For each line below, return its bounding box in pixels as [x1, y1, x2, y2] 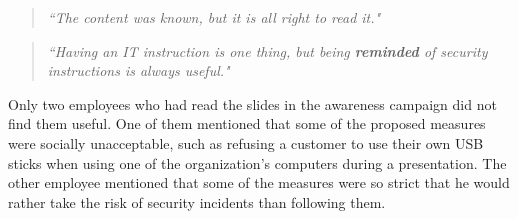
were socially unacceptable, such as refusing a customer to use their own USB [8, 132, 484, 153]
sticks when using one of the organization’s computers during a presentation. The [8, 152, 507, 173]
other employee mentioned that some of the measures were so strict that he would [8, 172, 510, 193]
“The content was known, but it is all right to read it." [47, 7, 381, 27]
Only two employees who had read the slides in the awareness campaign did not [8, 93, 497, 114]
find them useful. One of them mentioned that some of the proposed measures [8, 113, 486, 134]
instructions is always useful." [47, 60, 230, 81]
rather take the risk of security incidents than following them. [8, 191, 386, 212]
